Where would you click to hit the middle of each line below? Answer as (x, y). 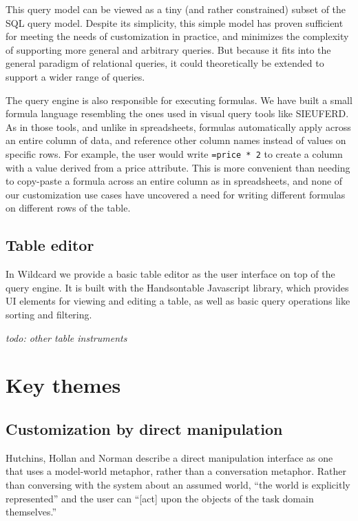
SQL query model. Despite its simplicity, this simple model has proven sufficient (175, 22)
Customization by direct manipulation (144, 428)
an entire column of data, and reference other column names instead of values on (176, 140)
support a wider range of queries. (75, 76)
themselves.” (31, 512)
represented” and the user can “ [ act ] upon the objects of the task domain (160, 498)
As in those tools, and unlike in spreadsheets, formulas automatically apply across (178, 126)
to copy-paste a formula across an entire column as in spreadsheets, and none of (174, 181)
